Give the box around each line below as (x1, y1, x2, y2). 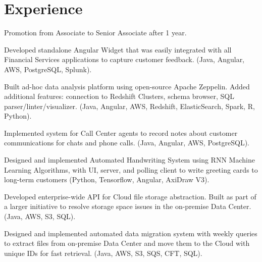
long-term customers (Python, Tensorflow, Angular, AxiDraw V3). (4, 174, 209, 185)
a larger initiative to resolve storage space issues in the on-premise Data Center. (4, 201, 251, 212)
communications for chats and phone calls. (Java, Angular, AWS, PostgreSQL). (4, 137, 249, 148)
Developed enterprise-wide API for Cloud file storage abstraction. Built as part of (4, 191, 256, 201)
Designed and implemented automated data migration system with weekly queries (4, 228, 257, 238)
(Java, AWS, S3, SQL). (4, 211, 76, 222)
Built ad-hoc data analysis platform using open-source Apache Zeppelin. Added (4, 81, 250, 91)
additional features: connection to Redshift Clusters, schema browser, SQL (4, 91, 235, 101)
